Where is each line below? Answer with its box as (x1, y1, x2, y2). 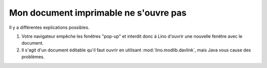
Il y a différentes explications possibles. (9, 24, 90, 30)
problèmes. (21, 54, 44, 60)
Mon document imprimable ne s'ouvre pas (9, 7, 187, 18)
